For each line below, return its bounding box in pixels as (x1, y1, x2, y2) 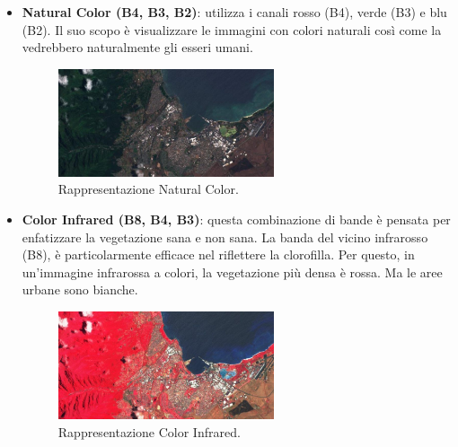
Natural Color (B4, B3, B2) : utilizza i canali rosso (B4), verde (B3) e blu (22, 3, 447, 21)
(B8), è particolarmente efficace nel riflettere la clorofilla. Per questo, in (22, 245, 415, 264)
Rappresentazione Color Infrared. (57, 422, 241, 441)
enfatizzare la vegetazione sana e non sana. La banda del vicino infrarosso (22, 227, 428, 246)
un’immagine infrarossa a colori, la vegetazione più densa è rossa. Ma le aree (22, 262, 443, 281)
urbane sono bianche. (22, 280, 138, 299)
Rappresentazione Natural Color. (57, 180, 239, 198)
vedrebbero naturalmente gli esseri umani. (22, 38, 253, 57)
